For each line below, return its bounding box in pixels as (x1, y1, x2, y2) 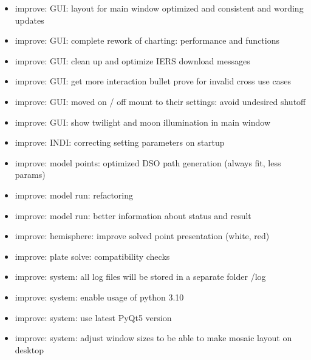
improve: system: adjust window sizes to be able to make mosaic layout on (15, 331, 292, 344)
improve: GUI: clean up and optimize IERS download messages (15, 54, 250, 67)
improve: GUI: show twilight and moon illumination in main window (15, 115, 271, 128)
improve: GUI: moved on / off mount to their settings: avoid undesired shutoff (15, 95, 306, 107)
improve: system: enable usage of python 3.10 (15, 290, 184, 303)
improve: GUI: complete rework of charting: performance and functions (15, 34, 279, 47)
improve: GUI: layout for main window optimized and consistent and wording (15, 2, 304, 14)
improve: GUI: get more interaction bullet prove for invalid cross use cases (15, 75, 291, 87)
